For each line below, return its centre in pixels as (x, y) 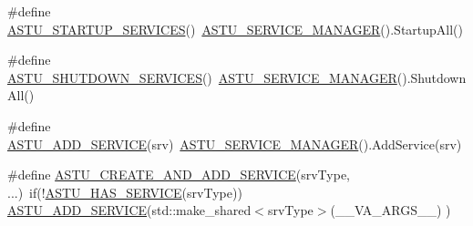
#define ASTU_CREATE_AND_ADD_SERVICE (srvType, (179, 175)
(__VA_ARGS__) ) (391, 210)
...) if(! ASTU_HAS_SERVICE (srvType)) (125, 192)
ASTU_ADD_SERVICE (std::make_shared (129, 210)
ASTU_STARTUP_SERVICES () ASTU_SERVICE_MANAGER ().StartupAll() (236, 29)
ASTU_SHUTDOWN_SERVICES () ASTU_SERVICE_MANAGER (202, 77)
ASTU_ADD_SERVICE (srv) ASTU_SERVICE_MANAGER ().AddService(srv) (235, 144)
